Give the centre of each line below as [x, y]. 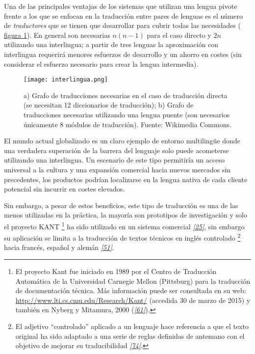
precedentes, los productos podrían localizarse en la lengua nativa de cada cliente [126, 179]
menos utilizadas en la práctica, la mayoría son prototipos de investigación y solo [126, 215]
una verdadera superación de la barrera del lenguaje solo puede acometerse [116, 150]
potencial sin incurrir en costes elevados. [64, 189]
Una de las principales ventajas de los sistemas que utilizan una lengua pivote [121, 6]
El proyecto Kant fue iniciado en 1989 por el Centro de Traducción [116, 271]
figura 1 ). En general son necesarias [57, 35]
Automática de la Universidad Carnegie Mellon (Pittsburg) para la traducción [133, 281]
